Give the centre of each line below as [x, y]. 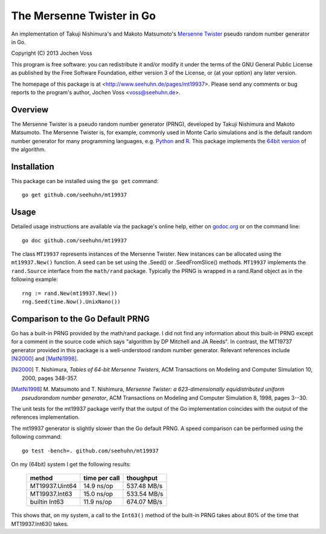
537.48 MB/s [145, 486]
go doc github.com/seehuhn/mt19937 [75, 240]
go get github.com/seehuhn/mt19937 [75, 195]
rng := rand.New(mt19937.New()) [70, 293]
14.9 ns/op [98, 486]
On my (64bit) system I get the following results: [71, 464]
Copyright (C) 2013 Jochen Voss [52, 53]
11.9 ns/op [98, 502]
